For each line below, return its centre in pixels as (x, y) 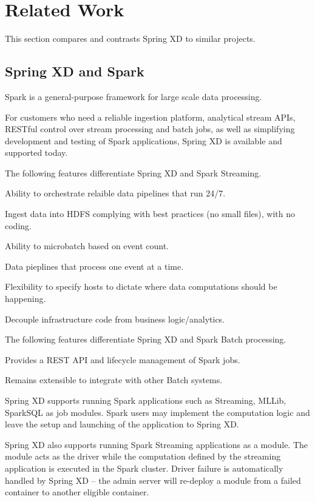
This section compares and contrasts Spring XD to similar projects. (130, 38)
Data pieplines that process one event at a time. (94, 266)
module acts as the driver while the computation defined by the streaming (143, 456)
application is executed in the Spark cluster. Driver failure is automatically (144, 468)
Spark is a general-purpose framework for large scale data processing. (134, 96)
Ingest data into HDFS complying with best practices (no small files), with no (150, 214)
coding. (18, 225)
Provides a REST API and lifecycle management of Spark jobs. (123, 359)
